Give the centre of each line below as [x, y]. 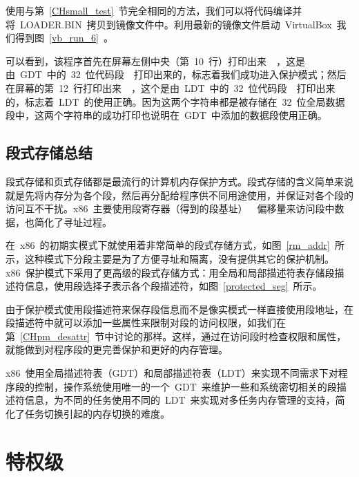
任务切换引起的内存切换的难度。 [97, 413]
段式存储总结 [49, 152]
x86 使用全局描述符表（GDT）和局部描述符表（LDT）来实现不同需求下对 [172, 373]
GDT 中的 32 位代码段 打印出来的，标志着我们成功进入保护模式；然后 [183, 74]
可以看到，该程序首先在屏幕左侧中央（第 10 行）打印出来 [136, 60]
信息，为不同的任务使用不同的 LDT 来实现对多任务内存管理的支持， [180, 400]
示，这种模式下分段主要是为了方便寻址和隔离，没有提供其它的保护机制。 [170, 258]
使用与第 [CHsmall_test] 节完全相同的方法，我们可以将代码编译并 [154, 10]
